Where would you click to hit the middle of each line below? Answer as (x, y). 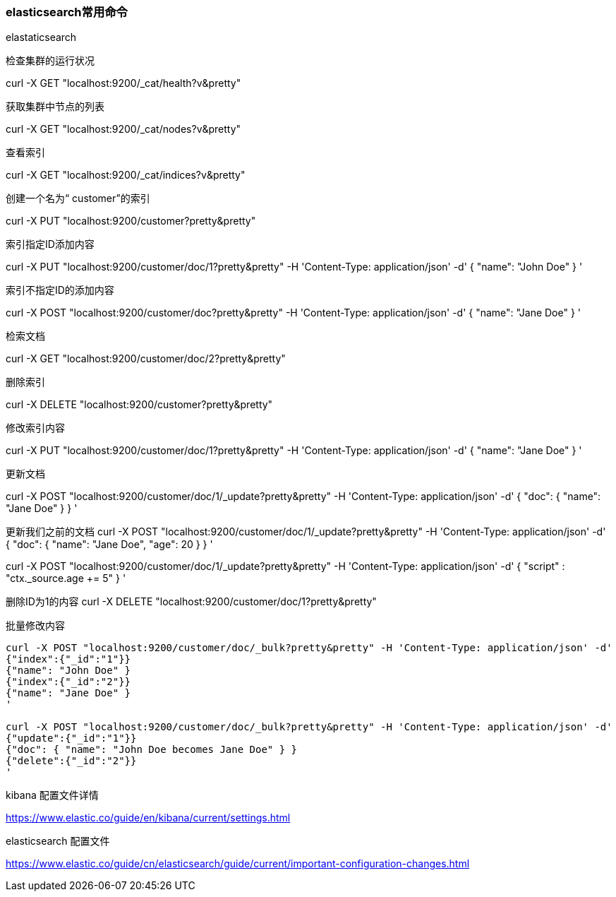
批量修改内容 (35, 626)
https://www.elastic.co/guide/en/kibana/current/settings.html (148, 818)
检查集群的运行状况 (50, 61)
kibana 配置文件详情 (52, 795)
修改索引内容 (35, 428)
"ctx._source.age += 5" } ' (66, 578)
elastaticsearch (41, 37)
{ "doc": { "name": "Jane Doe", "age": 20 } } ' (109, 545)
